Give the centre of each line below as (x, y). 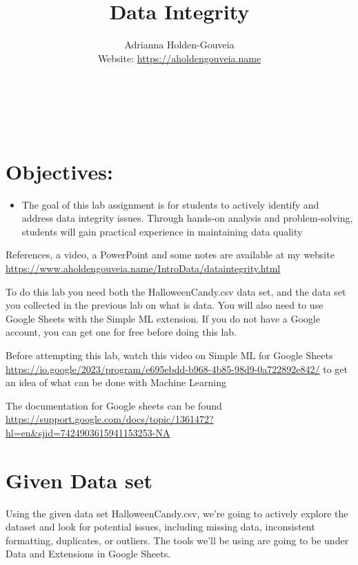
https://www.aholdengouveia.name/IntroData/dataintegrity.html (143, 268)
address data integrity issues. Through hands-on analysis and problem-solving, (187, 218)
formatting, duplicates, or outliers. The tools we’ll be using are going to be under (177, 540)
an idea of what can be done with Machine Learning (116, 382)
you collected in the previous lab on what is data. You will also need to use (165, 305)
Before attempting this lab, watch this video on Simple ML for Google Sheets (169, 355)
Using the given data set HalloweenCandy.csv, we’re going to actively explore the (177, 513)
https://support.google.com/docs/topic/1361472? (110, 419)
